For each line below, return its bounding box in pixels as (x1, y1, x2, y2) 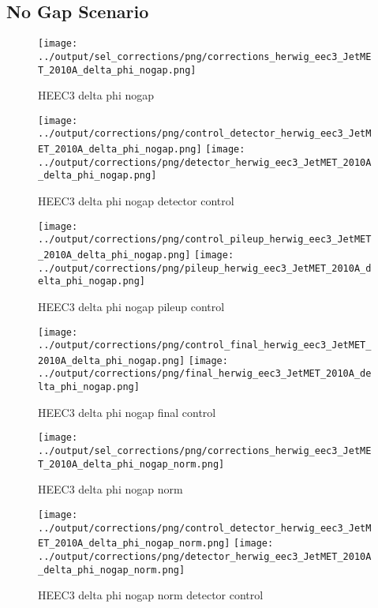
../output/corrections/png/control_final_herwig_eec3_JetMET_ (38, 340, 372, 351)
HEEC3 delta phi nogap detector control (38, 193, 234, 209)
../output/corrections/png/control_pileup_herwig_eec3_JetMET (38, 234, 372, 246)
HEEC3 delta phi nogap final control (38, 403, 216, 420)
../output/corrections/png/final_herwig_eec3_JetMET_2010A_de (38, 368, 372, 380)
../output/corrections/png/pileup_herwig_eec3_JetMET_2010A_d (38, 262, 372, 274)
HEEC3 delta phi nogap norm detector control (38, 587, 264, 603)
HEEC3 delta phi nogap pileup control (38, 298, 225, 314)
